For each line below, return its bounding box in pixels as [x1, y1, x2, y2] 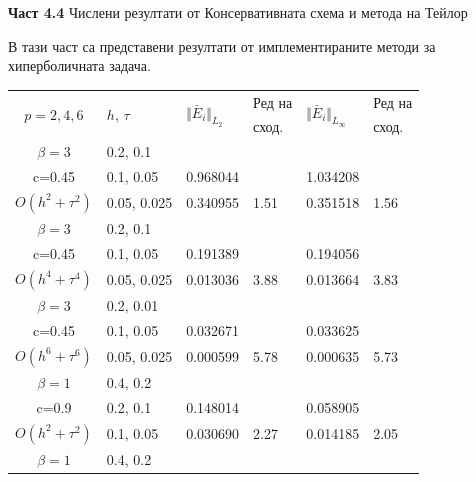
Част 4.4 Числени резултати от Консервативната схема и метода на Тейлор [8, 2, 468, 22]
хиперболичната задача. [8, 55, 151, 76]
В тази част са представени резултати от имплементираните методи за [8, 35, 436, 56]
